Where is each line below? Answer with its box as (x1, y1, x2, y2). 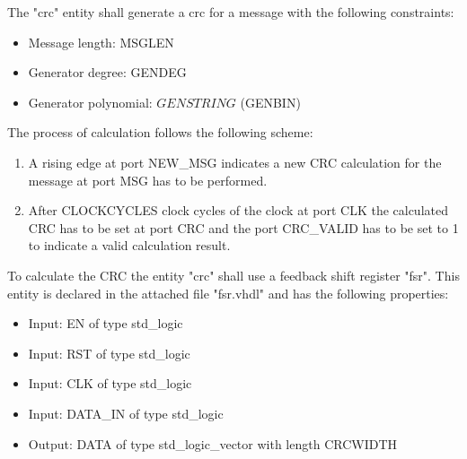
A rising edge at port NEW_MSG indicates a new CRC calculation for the (28, 152, 442, 171)
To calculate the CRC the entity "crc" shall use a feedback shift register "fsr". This (7, 265, 460, 284)
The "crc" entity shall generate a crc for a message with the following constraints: (7, 3, 454, 21)
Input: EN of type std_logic (28, 314, 183, 333)
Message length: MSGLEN (28, 32, 174, 51)
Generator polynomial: (28, 92, 153, 111)
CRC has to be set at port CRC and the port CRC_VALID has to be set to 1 (28, 218, 459, 237)
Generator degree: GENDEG (28, 63, 187, 82)
